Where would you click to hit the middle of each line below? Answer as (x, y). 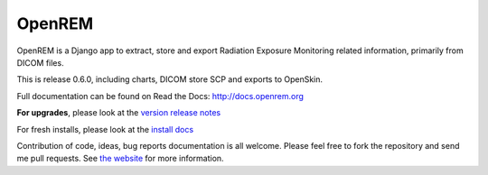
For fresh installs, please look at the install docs (105, 129)
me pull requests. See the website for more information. (121, 159)
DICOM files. (40, 62)
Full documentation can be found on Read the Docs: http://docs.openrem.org (160, 96)
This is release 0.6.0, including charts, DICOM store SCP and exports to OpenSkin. (170, 79)
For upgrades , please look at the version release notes (119, 113)
